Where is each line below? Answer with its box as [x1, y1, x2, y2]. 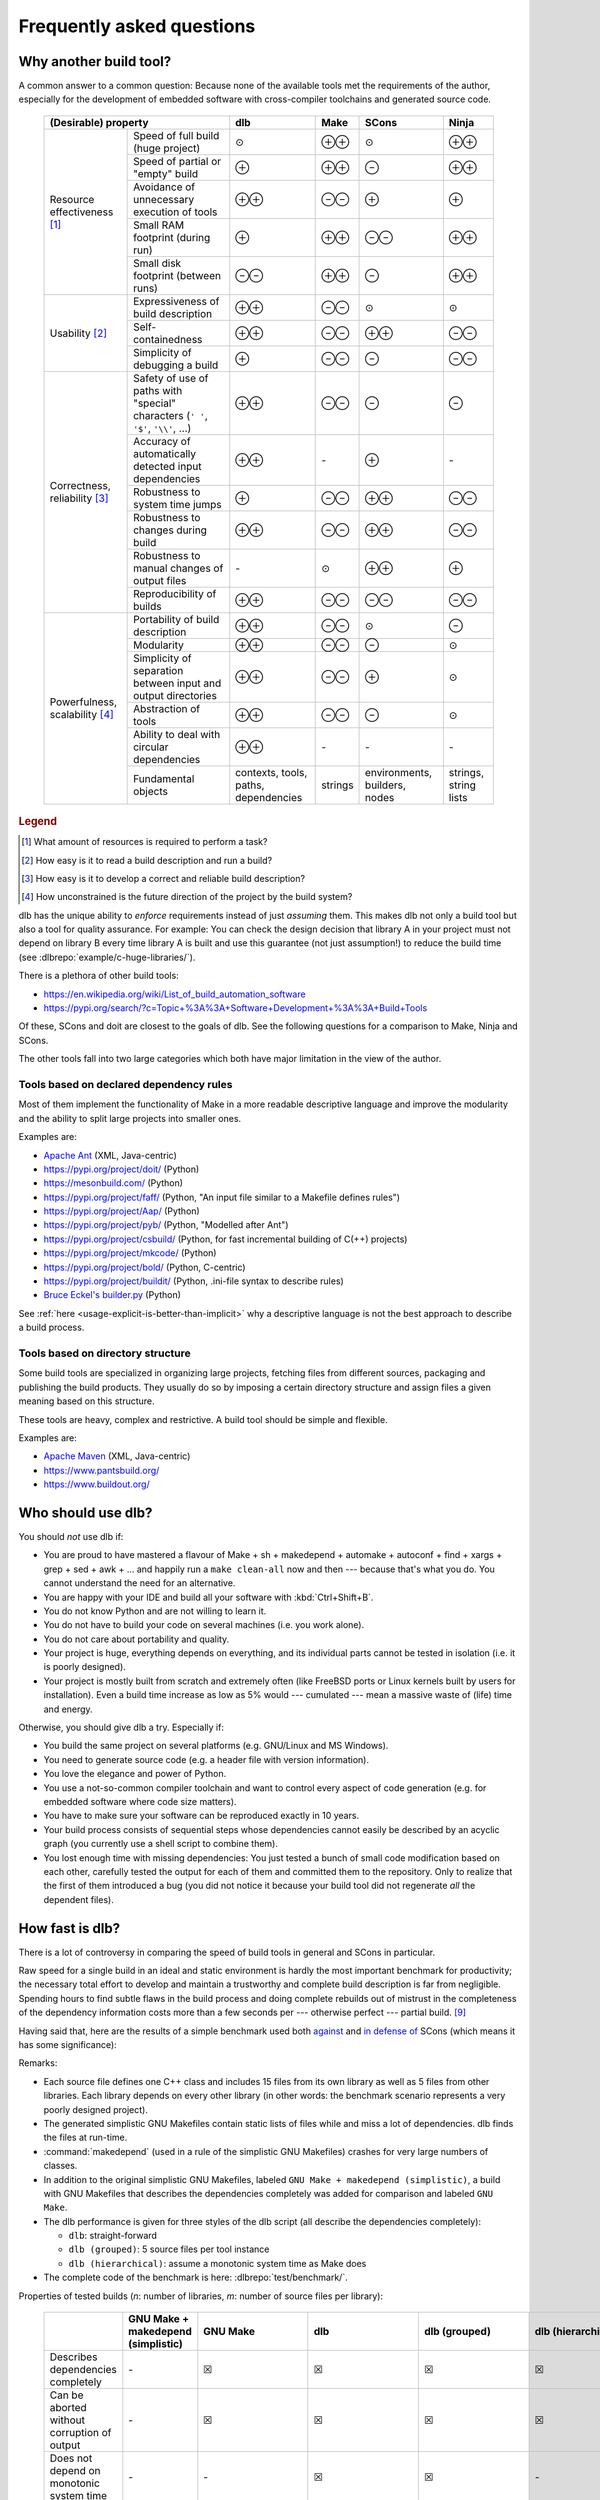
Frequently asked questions [18, 15, 256, 37]
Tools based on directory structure [18, 1346, 192, 1360]
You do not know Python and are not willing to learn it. [43, 1605, 267, 1617]
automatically [133, 446, 197, 460]
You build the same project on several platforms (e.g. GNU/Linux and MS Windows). [43, 1740, 389, 1752]
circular [133, 740, 169, 754]
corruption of [49, 2426, 112, 2440]
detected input [133, 459, 202, 473]
